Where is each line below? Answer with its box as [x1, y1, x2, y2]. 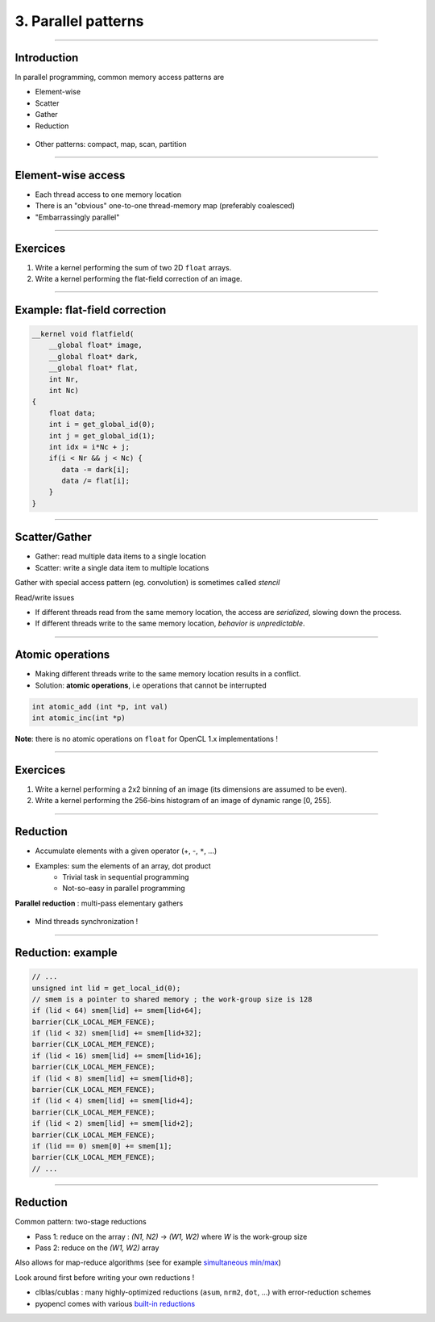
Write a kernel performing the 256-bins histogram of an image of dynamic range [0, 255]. [35, 796, 332, 805]
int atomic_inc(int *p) [31, 713, 126, 722]
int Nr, [48, 374, 80, 383]
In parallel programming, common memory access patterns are [14, 73, 225, 82]
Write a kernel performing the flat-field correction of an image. [35, 274, 242, 283]
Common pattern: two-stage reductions [14, 1217, 147, 1227]
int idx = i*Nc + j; [48, 442, 130, 451]
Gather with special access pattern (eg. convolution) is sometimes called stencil [14, 578, 280, 588]
